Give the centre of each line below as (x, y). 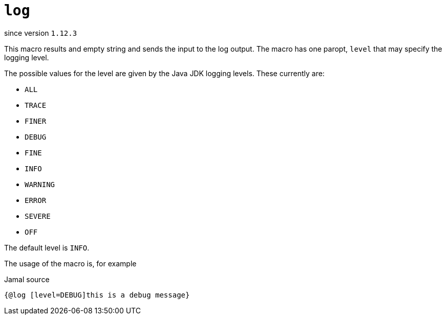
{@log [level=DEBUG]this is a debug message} (97, 295)
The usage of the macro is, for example (70, 263)
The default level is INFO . (47, 247)
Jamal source (27, 279)
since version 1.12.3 (41, 33)
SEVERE (38, 216)
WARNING (40, 184)
